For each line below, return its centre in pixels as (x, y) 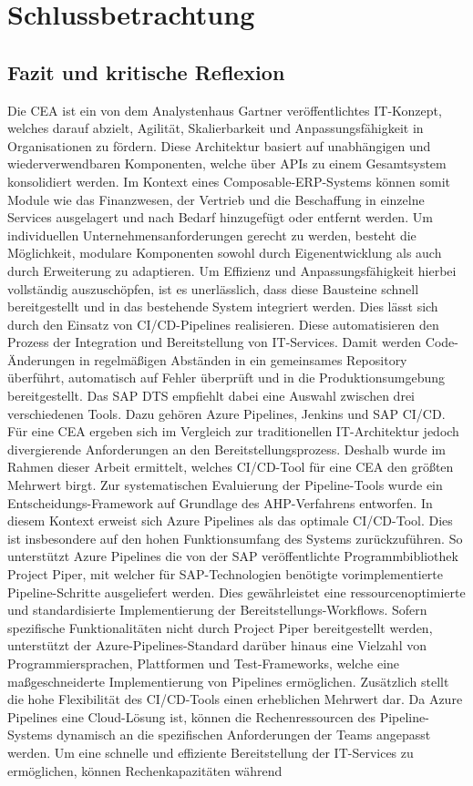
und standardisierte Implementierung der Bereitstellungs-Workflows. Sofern (217, 610)
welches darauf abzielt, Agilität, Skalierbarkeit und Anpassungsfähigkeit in (216, 128)
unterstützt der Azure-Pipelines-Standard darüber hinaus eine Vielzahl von (217, 645)
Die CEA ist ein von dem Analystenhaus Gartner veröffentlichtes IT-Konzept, (225, 110)
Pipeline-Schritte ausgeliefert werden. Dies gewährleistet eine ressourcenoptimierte (236, 592)
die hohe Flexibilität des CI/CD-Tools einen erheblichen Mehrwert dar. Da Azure (235, 699)
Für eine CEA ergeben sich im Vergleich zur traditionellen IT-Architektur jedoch (233, 431)
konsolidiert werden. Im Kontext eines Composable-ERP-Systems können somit (229, 181)
